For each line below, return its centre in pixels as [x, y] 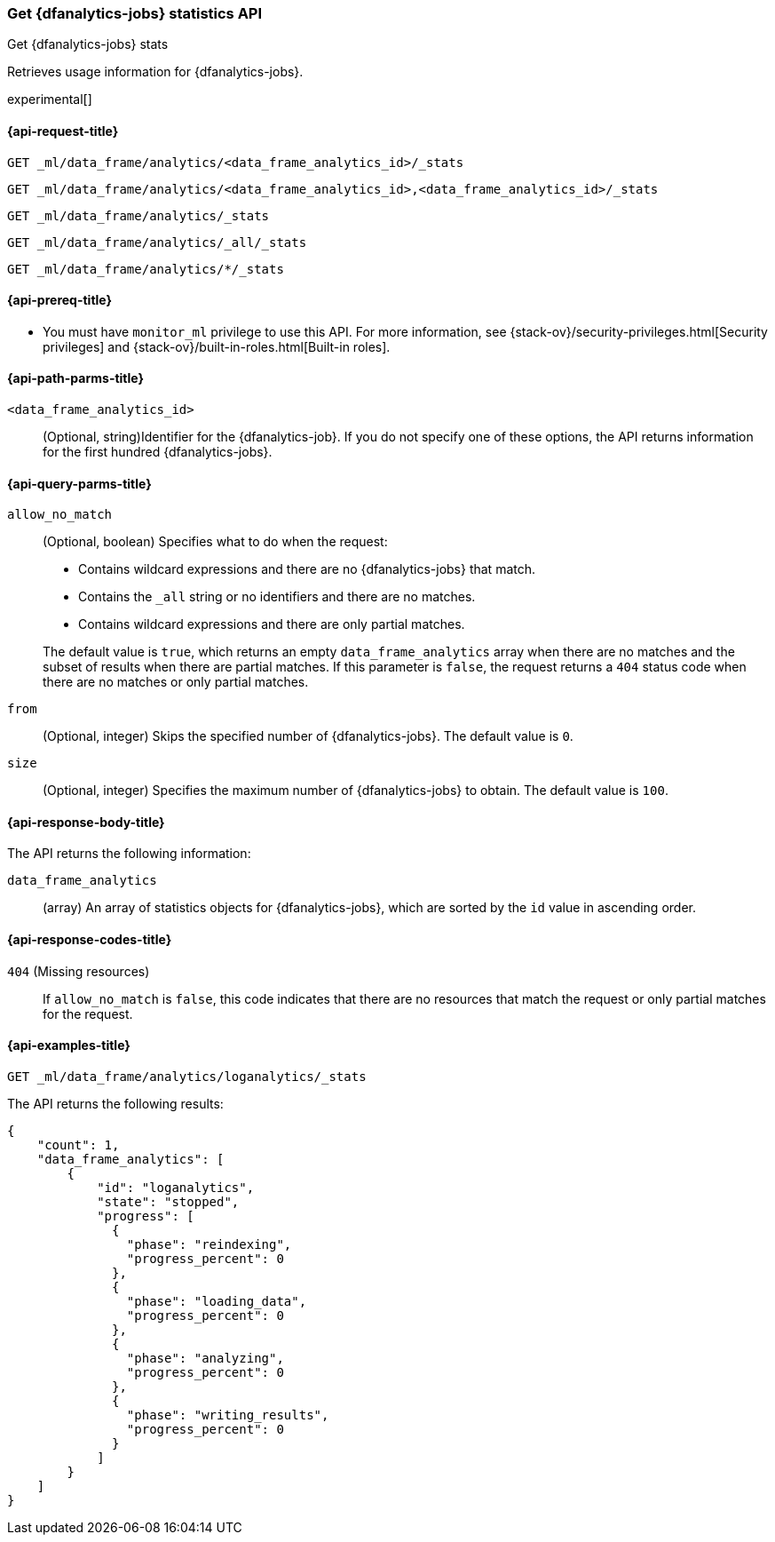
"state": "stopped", [168, 1201]
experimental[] [50, 99]
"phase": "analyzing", [205, 1358]
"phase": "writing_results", [228, 1415]
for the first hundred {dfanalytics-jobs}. [158, 452]
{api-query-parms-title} [79, 483]
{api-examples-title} [69, 1045]
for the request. [88, 1013]
